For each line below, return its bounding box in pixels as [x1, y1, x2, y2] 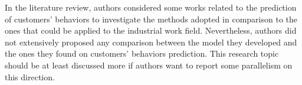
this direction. [5, 70, 55, 83]
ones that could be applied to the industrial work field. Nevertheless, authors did [5, 24, 297, 37]
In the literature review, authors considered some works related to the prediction [5, 1, 297, 13]
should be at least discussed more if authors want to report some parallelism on [5, 58, 293, 71]
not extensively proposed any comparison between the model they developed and [5, 35, 297, 48]
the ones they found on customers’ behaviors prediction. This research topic [5, 47, 279, 60]
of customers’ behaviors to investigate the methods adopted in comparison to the [5, 12, 298, 25]
